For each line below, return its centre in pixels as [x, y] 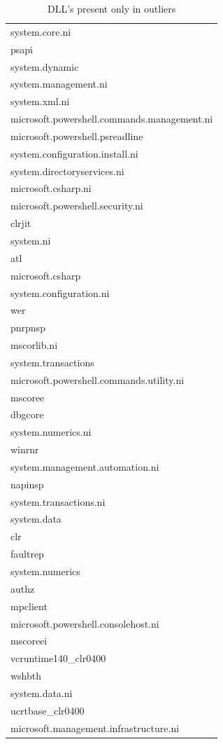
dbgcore [27, 414]
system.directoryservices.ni [67, 171]
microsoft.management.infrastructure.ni [95, 728]
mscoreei [29, 641]
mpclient [29, 606]
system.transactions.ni [58, 501]
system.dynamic [45, 66]
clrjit [21, 223]
